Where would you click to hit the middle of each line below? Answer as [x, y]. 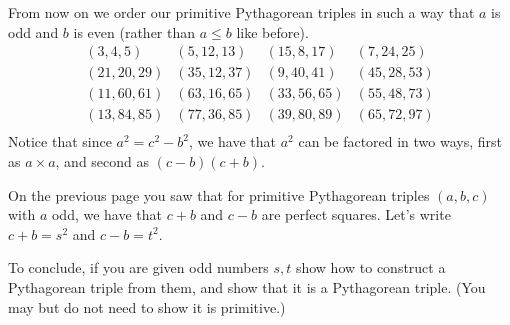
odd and [33, 31]
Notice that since [60, 141]
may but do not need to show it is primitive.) [147, 306]
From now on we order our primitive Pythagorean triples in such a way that [241, 12]
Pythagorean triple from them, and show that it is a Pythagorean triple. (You [247, 286]
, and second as [102, 160]
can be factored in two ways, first [400, 141]
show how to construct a [370, 267]
